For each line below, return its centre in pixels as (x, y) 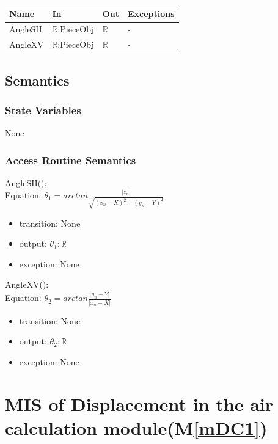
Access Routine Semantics (71, 160)
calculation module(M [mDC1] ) (136, 427)
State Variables (43, 110)
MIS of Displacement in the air (139, 403)
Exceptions (151, 13)
